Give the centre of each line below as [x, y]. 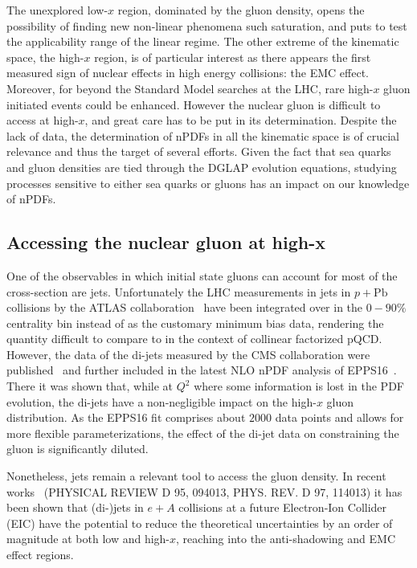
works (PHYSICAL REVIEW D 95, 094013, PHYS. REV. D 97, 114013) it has [204, 491]
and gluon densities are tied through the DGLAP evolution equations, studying [202, 167]
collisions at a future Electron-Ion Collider [283, 507]
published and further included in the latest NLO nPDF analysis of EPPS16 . [202, 370]
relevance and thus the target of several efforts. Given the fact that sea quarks [199, 151]
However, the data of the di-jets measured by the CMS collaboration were [188, 354]
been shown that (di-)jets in [75, 507]
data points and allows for [339, 417]
